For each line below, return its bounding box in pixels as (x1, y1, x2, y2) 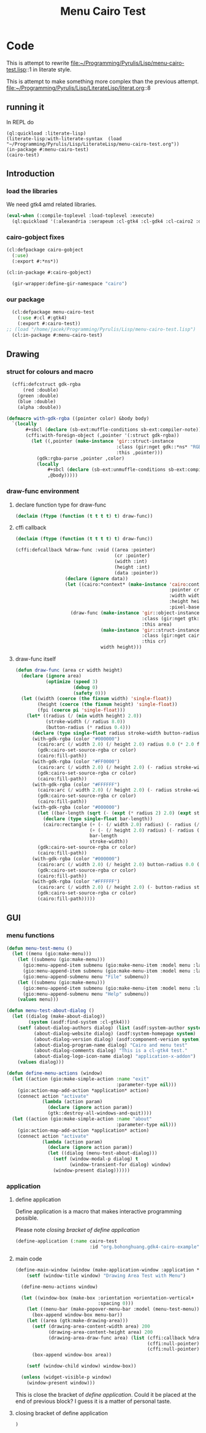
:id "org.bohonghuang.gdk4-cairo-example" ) (90, 1244, 202, 1250)
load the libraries (6, 187, 58, 195)
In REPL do (6, 118, 34, 125)
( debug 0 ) (73, 684, 98, 690)
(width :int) (114, 558, 148, 565)
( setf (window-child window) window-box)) (26, 1363, 137, 1369)
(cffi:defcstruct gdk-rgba (12, 381, 81, 388)
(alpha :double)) (17, 404, 62, 410)
